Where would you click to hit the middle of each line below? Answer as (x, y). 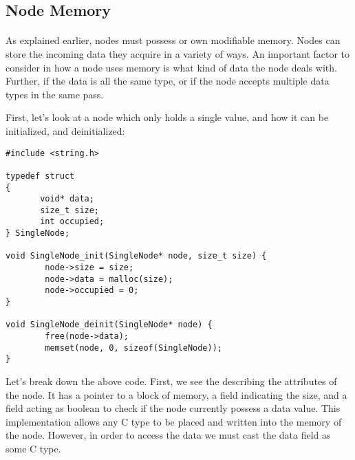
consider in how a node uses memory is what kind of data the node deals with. (171, 67)
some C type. (33, 448)
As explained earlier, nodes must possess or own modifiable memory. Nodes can (173, 40)
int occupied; (72, 222)
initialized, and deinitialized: (65, 130)
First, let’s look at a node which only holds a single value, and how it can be (167, 117)
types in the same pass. (55, 94)
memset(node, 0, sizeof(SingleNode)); (133, 348)
